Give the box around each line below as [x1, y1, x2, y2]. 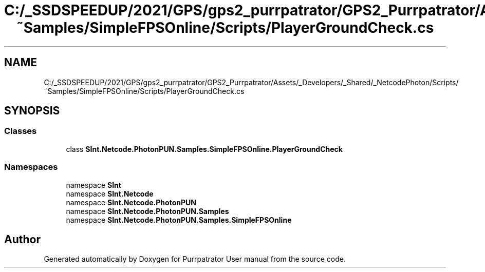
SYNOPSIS [4, 104, 60, 118]
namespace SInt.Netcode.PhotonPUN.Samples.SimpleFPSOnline [66, 215, 292, 224]
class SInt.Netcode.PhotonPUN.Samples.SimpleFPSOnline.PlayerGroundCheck [66, 144, 343, 153]
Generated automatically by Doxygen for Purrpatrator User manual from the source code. [44, 255, 346, 264]
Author [4, 232, 41, 246]
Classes [4, 126, 37, 137]
